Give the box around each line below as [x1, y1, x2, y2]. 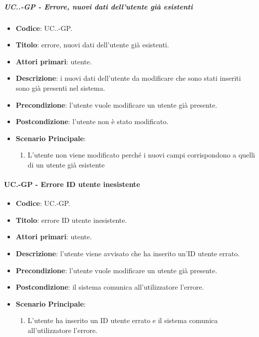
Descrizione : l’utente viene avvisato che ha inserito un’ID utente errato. [15, 248, 240, 259]
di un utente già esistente [27, 159, 105, 169]
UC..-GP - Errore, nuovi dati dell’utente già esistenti [4, 1, 193, 11]
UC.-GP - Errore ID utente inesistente [4, 179, 140, 189]
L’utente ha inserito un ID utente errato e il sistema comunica [27, 315, 218, 326]
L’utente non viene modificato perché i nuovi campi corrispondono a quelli [27, 150, 256, 160]
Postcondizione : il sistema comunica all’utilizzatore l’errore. [15, 282, 204, 292]
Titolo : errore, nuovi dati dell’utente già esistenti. [15, 39, 169, 50]
